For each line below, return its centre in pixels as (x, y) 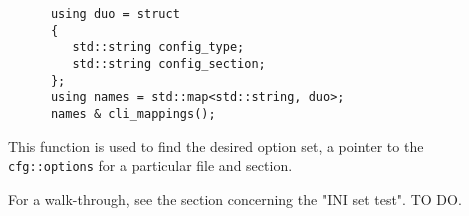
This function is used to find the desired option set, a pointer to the (216, 145)
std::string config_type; (158, 47)
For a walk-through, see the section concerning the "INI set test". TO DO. (235, 198)
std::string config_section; (169, 63)
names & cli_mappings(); (133, 113)
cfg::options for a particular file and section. (150, 165)
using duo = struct (115, 14)
